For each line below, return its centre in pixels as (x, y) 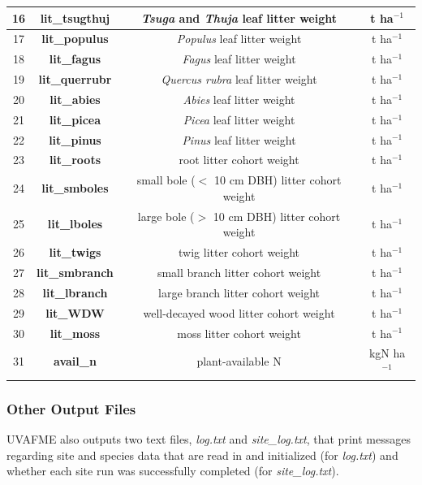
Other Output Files (71, 408)
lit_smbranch (75, 272)
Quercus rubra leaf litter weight (239, 79)
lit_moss (75, 333)
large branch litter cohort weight (239, 292)
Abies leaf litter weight (239, 99)
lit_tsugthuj (75, 17)
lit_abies (75, 99)
